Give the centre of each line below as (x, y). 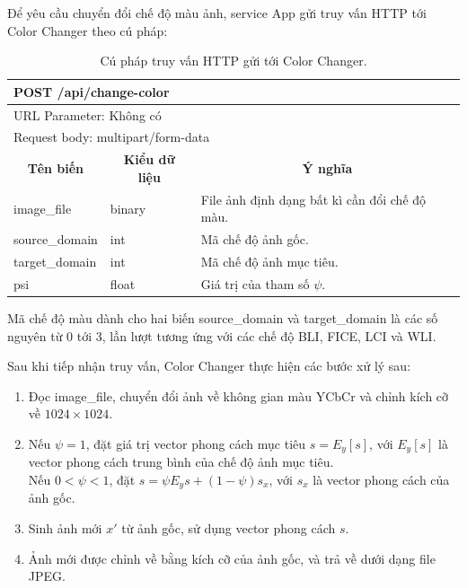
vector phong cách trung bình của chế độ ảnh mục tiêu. (181, 462)
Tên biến (56, 168)
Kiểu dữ (149, 159)
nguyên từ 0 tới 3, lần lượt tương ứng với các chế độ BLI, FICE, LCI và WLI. (222, 335)
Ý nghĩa (327, 168)
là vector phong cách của (381, 479)
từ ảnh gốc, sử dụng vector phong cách (229, 528)
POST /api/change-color (92, 91)
